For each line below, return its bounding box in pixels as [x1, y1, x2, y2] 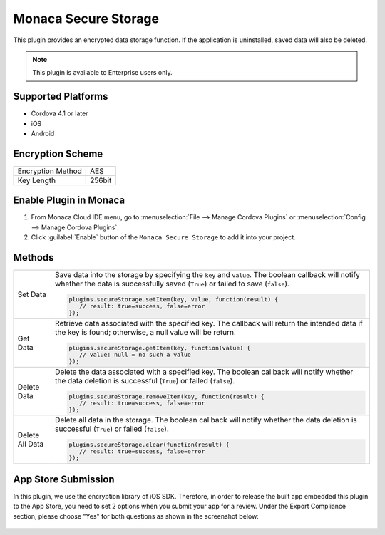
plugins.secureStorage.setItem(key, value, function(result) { [68, 296, 279, 303]
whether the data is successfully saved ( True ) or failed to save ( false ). [54, 279, 290, 289]
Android [31, 129, 55, 138]
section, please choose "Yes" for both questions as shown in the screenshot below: [13, 511, 260, 520]
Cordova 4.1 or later [31, 109, 88, 118]
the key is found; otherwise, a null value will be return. [54, 327, 237, 337]
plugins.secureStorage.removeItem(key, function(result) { [68, 393, 265, 400]
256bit [90, 175, 112, 185]
